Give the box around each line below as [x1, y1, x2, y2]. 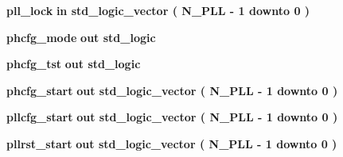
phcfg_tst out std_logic [6, 56, 141, 72]
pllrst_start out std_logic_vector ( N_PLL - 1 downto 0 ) [6, 135, 337, 151]
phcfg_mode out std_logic [6, 29, 156, 45]
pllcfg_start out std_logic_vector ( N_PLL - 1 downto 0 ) [6, 109, 338, 125]
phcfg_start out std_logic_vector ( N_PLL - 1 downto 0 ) [6, 82, 338, 98]
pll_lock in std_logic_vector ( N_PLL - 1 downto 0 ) [6, 2, 310, 18]
